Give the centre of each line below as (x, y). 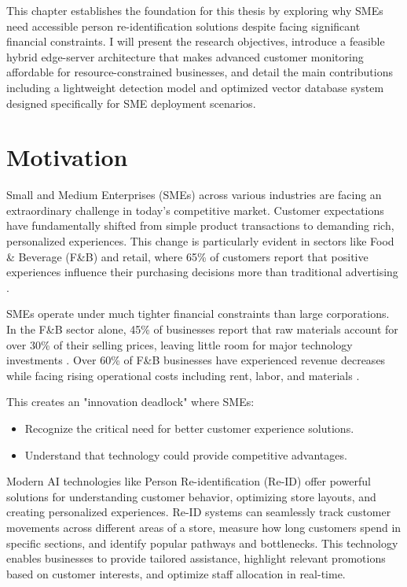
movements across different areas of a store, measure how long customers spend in (204, 527)
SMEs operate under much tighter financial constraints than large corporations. (198, 314)
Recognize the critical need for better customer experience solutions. (189, 428)
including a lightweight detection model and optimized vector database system (195, 87)
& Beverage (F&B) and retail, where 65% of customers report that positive (187, 256)
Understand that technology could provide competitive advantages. (186, 454)
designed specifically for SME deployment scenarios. (131, 103)
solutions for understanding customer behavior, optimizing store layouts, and (191, 496)
